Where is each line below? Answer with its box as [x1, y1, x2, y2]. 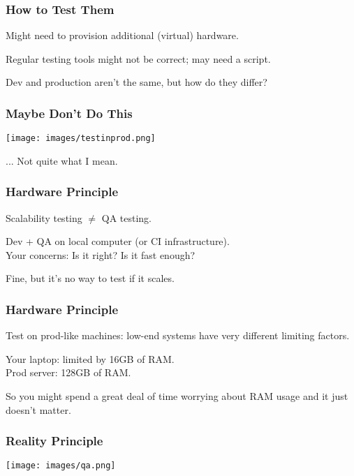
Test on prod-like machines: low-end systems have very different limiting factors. [6, 328, 350, 343]
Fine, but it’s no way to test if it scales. [6, 271, 175, 285]
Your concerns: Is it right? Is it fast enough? [6, 247, 196, 262]
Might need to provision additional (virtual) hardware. [6, 28, 239, 43]
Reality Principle [6, 432, 103, 449]
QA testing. [101, 210, 152, 225]
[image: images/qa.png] [6, 461, 116, 471]
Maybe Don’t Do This [6, 104, 133, 121]
